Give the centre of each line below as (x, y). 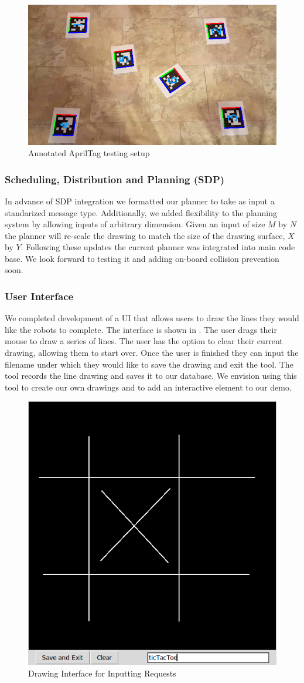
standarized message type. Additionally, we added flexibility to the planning (141, 212)
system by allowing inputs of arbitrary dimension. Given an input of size (135, 224)
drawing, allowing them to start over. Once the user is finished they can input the (152, 353)
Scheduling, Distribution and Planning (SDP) (115, 179)
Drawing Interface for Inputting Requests (102, 673)
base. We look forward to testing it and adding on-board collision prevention (142, 258)
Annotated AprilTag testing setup (89, 153)
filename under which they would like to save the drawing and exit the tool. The (149, 364)
